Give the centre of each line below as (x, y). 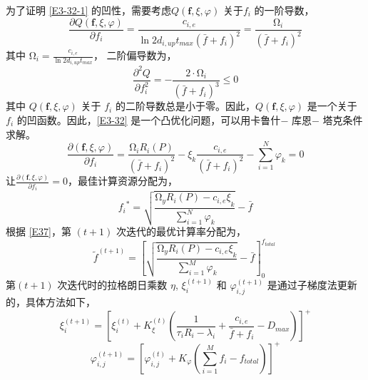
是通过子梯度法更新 (312, 285)
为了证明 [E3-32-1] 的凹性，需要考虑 (88, 10)
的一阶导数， (284, 10)
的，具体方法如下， (51, 302)
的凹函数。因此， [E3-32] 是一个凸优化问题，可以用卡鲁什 (149, 119)
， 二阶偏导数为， (135, 55)
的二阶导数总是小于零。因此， (185, 106)
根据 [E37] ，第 (39, 231)
